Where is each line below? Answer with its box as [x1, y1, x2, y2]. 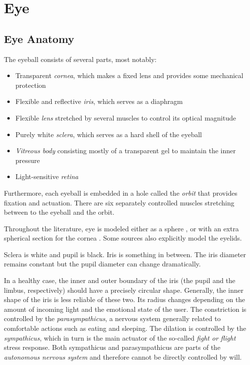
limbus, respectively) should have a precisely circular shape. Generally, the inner [4, 284, 244, 295]
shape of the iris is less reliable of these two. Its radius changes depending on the [4, 294, 245, 304]
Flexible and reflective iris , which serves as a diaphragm [15, 96, 183, 106]
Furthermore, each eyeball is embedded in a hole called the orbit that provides [4, 187, 237, 198]
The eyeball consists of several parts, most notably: [4, 54, 157, 64]
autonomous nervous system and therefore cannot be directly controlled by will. [4, 351, 242, 362]
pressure [15, 155, 40, 165]
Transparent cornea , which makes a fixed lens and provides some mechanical [15, 70, 244, 81]
